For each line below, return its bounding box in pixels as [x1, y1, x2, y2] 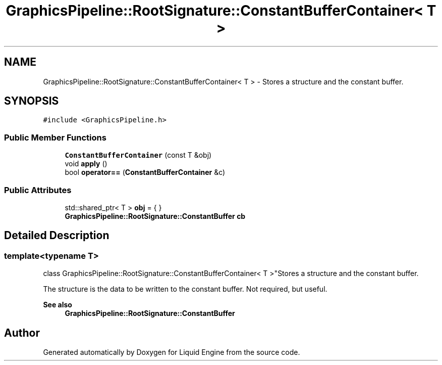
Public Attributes [4, 185, 72, 195]
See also [43, 300, 72, 309]
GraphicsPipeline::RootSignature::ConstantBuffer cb [65, 211, 246, 220]
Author [4, 326, 40, 339]
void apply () [65, 159, 107, 168]
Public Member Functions [4, 132, 106, 143]
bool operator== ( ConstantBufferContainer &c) [65, 168, 226, 177]
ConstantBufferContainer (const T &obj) [65, 151, 212, 160]
